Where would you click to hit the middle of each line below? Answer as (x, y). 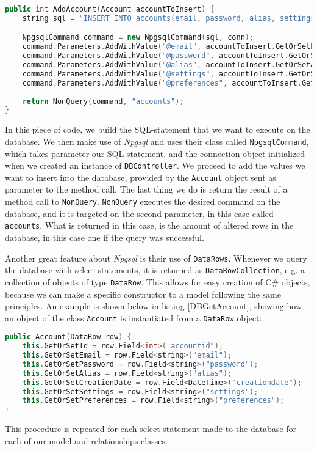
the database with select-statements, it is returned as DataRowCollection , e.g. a (155, 270)
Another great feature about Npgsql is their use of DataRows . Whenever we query (156, 258)
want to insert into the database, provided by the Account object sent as (141, 177)
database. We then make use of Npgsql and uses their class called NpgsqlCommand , (157, 141)
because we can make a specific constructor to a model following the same (143, 294)
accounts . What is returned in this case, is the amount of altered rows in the (149, 225)
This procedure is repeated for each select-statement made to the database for (151, 429)
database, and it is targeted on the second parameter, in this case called (139, 213)
